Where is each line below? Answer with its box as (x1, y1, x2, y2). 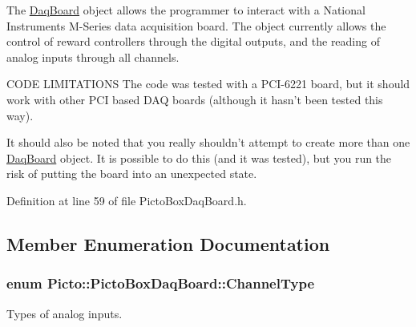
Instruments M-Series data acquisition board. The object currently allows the (6, 17, 386, 34)
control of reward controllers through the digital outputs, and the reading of (6, 33, 380, 50)
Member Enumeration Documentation (6, 231, 330, 256)
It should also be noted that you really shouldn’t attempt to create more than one (6, 134, 410, 151)
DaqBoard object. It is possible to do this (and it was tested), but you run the (6, 149, 392, 166)
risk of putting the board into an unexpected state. (6, 165, 257, 182)
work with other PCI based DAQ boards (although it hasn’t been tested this (6, 91, 383, 107)
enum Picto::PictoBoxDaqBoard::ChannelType (6, 273, 315, 293)
